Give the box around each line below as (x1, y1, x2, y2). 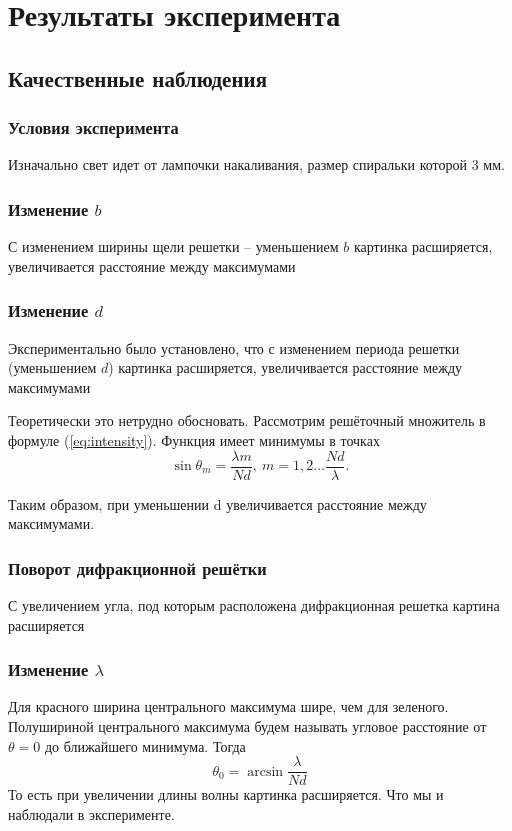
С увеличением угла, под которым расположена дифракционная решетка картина (8, 595, 500, 616)
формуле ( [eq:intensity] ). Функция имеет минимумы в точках (8, 429, 380, 450)
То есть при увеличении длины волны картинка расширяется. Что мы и (8, 784, 444, 805)
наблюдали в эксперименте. (8, 803, 175, 824)
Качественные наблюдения (8, 62, 267, 93)
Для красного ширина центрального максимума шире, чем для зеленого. (8, 696, 449, 717)
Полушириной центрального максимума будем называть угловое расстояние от (8, 716, 487, 737)
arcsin (247, 764, 284, 779)
